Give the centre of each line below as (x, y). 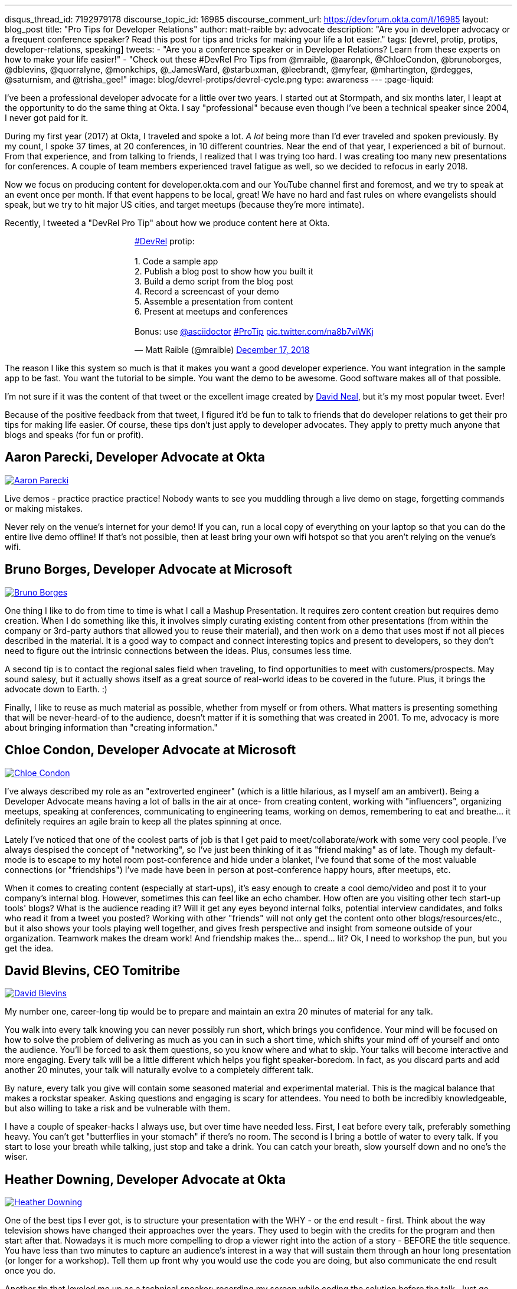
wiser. (16, 1157)
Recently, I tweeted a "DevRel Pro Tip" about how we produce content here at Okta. (167, 223)
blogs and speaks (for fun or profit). (74, 435)
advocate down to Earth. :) (56, 689)
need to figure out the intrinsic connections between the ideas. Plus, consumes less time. (179, 650)
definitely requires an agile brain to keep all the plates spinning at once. (143, 821)
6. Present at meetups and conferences (211, 311)
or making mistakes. (44, 508)
